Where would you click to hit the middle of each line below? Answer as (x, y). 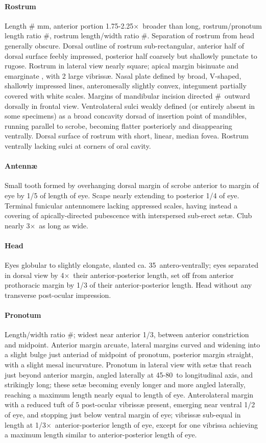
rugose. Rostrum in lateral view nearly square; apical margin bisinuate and (122, 66)
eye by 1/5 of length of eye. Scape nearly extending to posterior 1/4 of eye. (122, 195)
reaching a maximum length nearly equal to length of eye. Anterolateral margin (129, 394)
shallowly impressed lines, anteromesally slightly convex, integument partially (126, 86)
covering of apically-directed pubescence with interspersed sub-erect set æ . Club (128, 215)
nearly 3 (17, 225)
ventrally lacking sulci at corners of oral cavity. (78, 145)
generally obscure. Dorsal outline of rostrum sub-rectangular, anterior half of (125, 45)
